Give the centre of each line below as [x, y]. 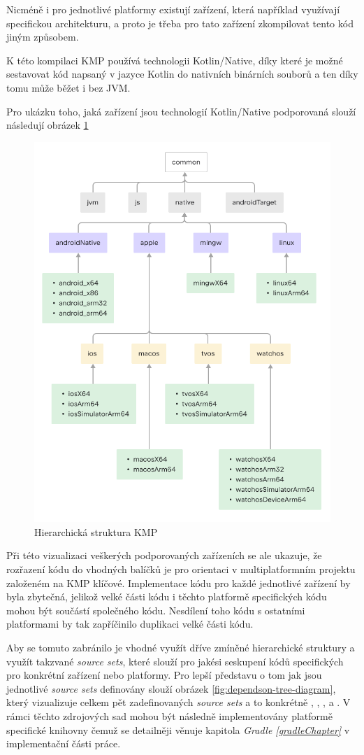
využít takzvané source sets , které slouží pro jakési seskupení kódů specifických [175, 661]
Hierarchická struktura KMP [96, 531]
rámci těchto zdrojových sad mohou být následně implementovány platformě [169, 715]
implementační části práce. [64, 743]
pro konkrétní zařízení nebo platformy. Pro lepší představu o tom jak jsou [164, 675]
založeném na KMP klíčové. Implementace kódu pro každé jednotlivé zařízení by [179, 583]
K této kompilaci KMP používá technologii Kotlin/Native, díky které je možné [175, 60]
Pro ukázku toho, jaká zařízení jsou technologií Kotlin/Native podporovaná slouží [181, 111]
